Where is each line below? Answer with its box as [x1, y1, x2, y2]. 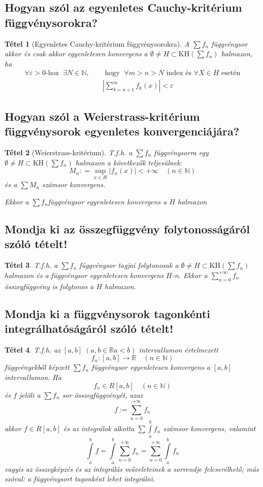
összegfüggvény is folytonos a [5, 281, 94, 291]
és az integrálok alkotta [63, 423, 135, 434]
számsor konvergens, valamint [163, 423, 256, 434]
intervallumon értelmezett [139, 344, 218, 355]
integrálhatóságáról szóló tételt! [5, 320, 174, 336]
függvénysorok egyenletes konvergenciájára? [5, 123, 240, 139]
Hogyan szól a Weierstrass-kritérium [5, 108, 200, 124]
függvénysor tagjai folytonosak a [79, 260, 179, 270]
